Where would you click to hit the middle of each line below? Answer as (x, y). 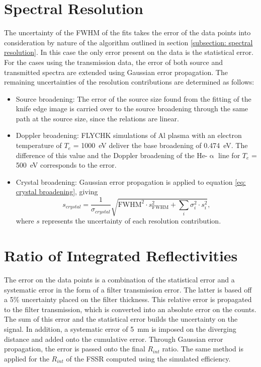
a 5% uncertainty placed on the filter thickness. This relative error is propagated (128, 299)
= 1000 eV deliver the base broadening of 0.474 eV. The (160, 145)
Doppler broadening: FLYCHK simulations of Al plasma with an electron (129, 135)
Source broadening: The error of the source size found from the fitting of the (134, 98)
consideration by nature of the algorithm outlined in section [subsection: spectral (128, 42)
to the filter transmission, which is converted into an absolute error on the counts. (130, 309)
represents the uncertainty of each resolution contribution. (132, 221)
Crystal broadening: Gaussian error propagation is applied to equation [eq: (131, 181)
